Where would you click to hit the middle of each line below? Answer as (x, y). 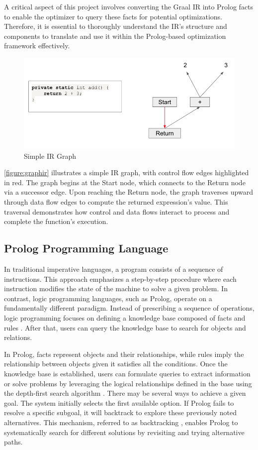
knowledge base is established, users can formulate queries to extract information (127, 373)
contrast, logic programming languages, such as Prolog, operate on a (108, 298)
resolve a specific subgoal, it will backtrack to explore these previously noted (120, 412)
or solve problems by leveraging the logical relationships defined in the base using (128, 383)
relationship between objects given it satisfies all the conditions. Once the (116, 364)
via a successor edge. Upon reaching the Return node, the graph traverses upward (129, 192)
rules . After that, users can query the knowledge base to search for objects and (125, 327)
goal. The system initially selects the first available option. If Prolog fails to (119, 402)
